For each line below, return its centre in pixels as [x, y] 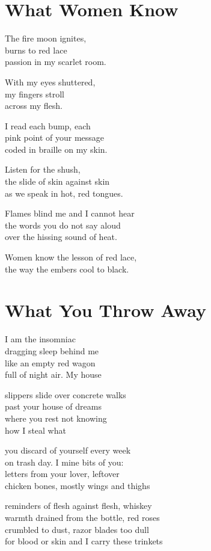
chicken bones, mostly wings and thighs [78, 485]
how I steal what [35, 430]
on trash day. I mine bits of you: [64, 462]
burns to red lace [36, 50]
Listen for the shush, [43, 169]
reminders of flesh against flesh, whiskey [78, 506]
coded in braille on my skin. [56, 149]
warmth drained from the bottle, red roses [82, 518]
